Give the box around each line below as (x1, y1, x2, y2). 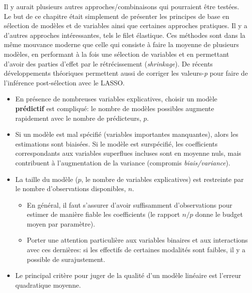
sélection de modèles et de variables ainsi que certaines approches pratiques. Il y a (4, 20, 248, 31)
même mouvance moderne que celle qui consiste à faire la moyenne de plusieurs (4, 39, 239, 49)
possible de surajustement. (27, 254, 105, 264)
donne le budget (195, 209, 243, 219)
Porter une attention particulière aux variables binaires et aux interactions (27, 235, 248, 245)
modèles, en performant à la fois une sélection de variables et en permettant (4, 49, 229, 59)
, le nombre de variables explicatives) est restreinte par (81, 174, 244, 184)
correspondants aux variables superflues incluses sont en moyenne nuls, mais (15, 148, 241, 158)
